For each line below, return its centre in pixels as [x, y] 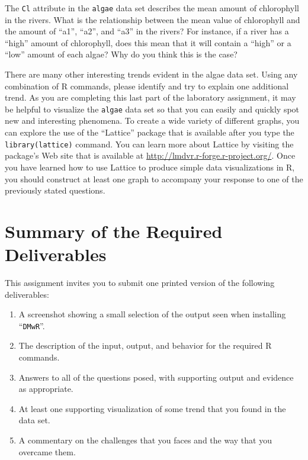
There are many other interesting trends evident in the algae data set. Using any [151, 74]
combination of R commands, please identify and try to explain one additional [147, 86]
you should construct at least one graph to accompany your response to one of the [154, 178]
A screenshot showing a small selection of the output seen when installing [152, 314]
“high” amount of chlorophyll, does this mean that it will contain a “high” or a [148, 42]
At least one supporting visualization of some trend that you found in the [152, 408]
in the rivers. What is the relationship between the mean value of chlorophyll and [153, 19]
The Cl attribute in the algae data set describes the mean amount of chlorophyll [152, 8]
